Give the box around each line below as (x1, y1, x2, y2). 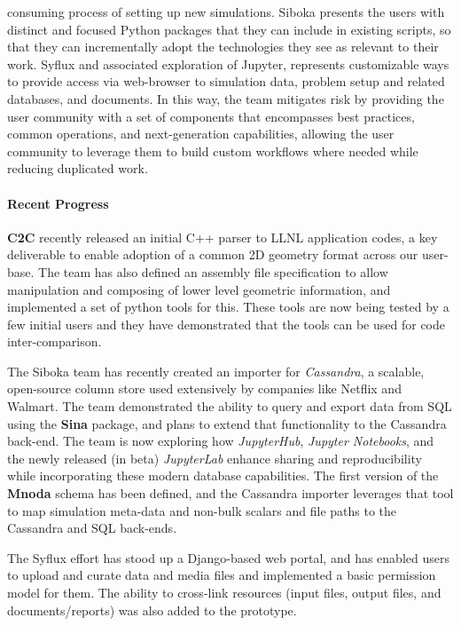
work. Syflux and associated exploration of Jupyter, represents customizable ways (7, 54, 449, 73)
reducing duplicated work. (7, 159, 148, 178)
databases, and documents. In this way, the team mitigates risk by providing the (7, 89, 444, 107)
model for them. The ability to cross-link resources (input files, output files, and (7, 583, 441, 602)
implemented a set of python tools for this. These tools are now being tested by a (7, 297, 449, 316)
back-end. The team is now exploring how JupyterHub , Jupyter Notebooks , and (7, 432, 434, 450)
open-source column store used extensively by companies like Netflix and (7, 379, 402, 398)
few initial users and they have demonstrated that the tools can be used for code (7, 314, 445, 333)
